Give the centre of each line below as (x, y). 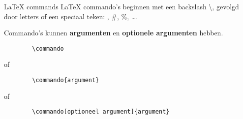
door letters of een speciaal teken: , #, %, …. (71, 16)
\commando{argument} (66, 80)
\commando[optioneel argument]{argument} (101, 112)
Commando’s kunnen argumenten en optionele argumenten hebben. (114, 33)
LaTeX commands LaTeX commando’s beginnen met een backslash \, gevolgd (121, 6)
